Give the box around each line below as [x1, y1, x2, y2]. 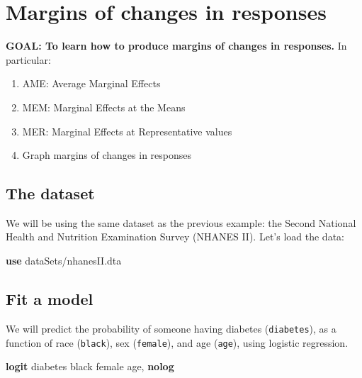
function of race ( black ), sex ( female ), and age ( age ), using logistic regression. [6, 335, 349, 350]
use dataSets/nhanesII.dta [6, 253, 122, 268]
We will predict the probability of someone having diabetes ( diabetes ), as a [6, 321, 336, 335]
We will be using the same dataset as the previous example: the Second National [6, 215, 356, 230]
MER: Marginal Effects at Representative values [22, 123, 232, 138]
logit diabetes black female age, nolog [6, 359, 174, 374]
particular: [6, 52, 51, 67]
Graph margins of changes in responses [22, 148, 192, 162]
